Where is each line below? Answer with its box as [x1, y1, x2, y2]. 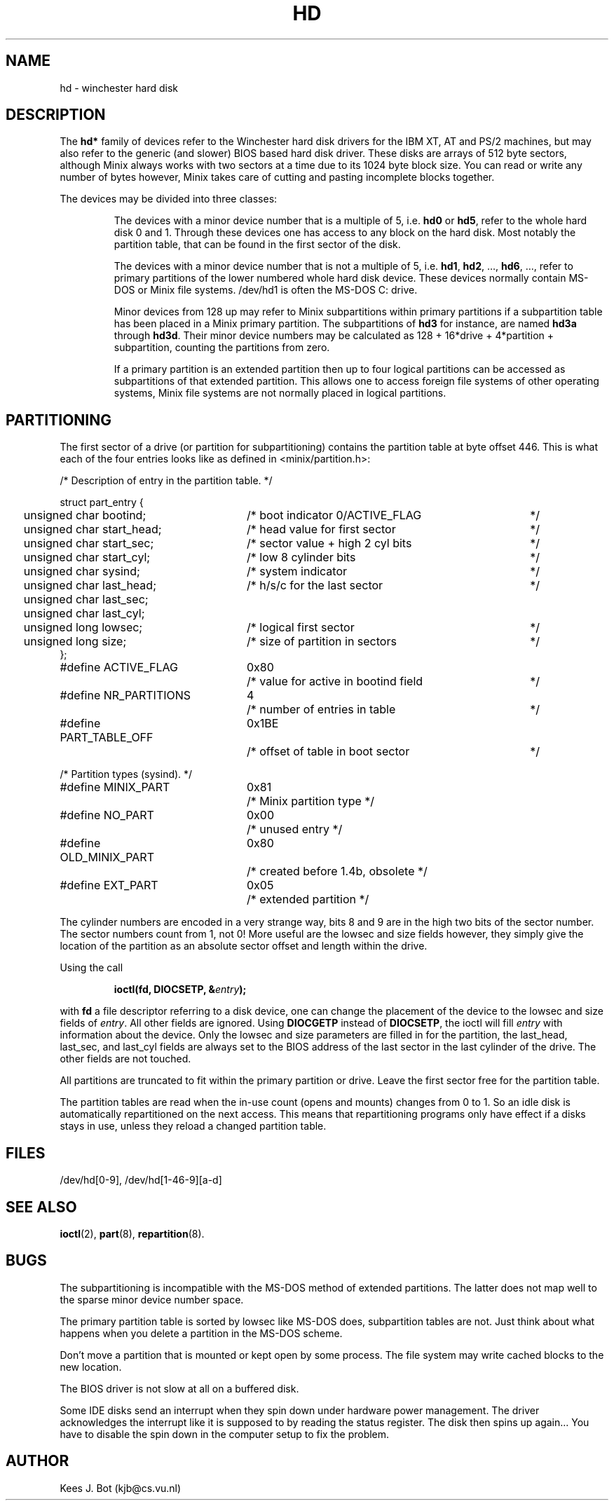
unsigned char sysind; [23, 564, 140, 579]
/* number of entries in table [246, 702, 396, 717]
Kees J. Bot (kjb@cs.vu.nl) [60, 1481, 182, 1494]
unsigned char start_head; [23, 522, 162, 537]
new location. [60, 1360, 122, 1373]
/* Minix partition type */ [246, 794, 375, 809]
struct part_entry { [60, 496, 144, 509]
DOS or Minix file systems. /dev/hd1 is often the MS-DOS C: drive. [114, 284, 418, 296]
